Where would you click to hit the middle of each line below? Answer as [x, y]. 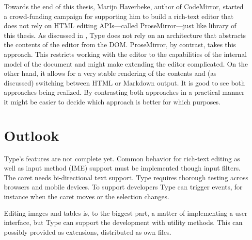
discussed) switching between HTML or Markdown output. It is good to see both [125, 82]
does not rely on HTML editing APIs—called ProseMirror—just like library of [120, 26]
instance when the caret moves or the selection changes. [87, 197]
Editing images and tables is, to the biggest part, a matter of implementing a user [126, 213]
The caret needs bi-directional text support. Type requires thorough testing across [126, 177]
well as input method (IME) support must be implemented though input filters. [122, 168]
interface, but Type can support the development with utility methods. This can [123, 222]
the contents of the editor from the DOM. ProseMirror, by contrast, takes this [120, 44]
